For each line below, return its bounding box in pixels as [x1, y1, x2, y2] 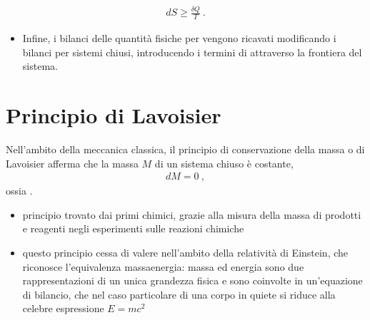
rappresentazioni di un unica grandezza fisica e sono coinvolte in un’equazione [22, 273, 363, 288]
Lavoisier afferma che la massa [6, 155, 139, 170]
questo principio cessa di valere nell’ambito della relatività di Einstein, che [22, 245, 349, 260]
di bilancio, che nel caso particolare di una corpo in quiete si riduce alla [22, 287, 336, 301]
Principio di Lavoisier [6, 100, 221, 130]
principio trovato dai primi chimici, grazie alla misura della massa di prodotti [22, 207, 361, 222]
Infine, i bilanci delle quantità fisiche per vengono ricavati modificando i [22, 31, 336, 46]
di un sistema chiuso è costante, [154, 155, 294, 170]
